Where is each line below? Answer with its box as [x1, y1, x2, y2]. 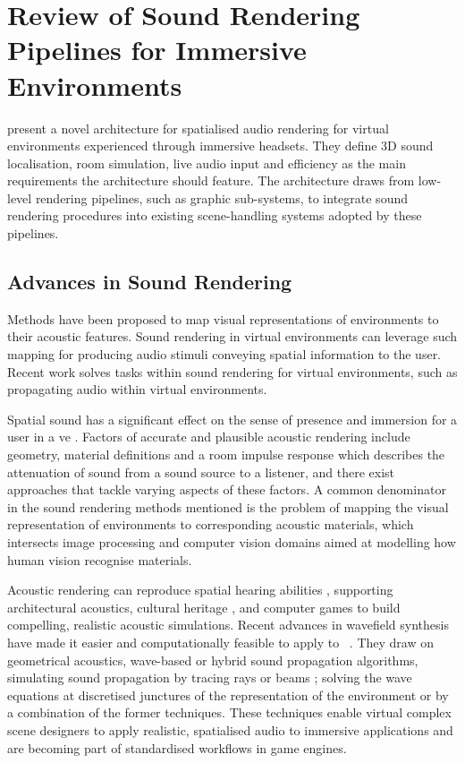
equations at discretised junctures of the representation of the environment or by [7, 685, 449, 704]
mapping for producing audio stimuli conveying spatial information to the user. [7, 345, 442, 364]
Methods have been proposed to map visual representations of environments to [7, 309, 439, 328]
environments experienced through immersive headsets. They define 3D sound [7, 136, 434, 155]
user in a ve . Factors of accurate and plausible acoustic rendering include [7, 427, 410, 446]
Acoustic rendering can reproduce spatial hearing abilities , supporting [7, 580, 393, 599]
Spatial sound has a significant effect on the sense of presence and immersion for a [7, 409, 458, 428]
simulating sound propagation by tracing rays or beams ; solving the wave [7, 668, 412, 687]
